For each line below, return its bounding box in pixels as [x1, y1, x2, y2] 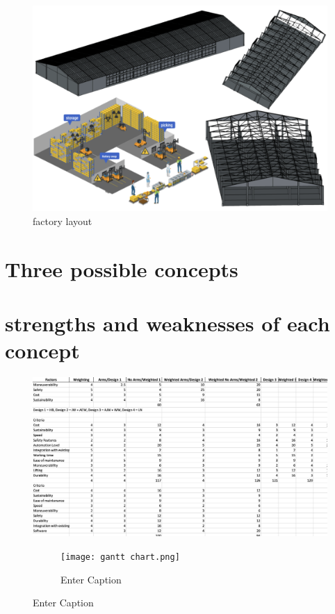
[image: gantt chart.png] [60, 551, 180, 562]
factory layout [33, 214, 92, 229]
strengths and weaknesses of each [5, 309, 330, 338]
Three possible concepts [5, 254, 238, 283]
